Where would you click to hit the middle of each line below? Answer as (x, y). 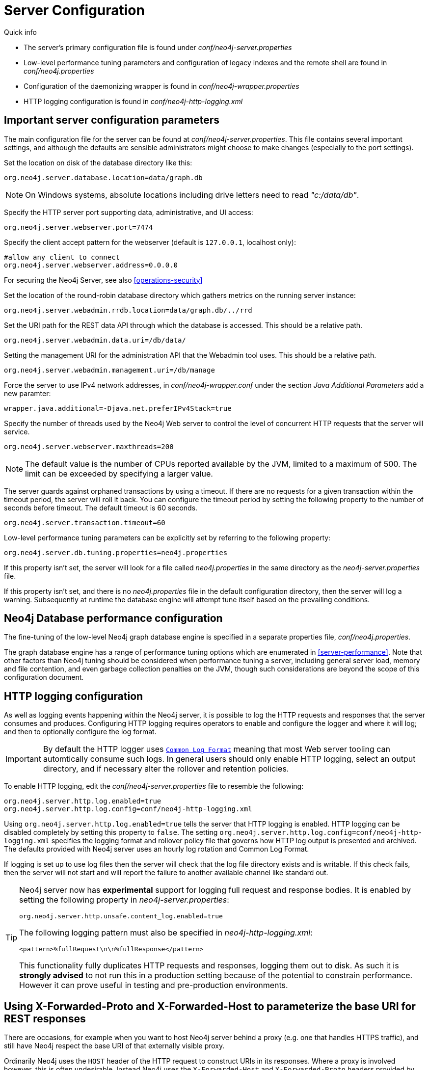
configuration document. (44, 677)
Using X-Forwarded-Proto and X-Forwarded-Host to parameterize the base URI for (210, 1006)
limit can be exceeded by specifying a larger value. (119, 473)
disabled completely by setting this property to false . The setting (111, 832)
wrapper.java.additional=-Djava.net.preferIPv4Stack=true (118, 408)
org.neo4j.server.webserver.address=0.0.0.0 (91, 265)
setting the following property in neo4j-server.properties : (124, 900)
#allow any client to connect (62, 257)
